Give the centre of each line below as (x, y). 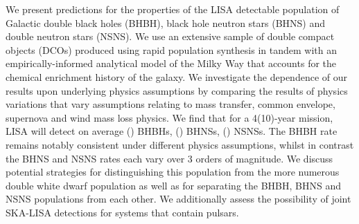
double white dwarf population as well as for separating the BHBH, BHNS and (173, 185)
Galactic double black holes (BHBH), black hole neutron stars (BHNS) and (166, 22)
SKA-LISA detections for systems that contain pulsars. (122, 212)
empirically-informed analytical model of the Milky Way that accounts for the (171, 63)
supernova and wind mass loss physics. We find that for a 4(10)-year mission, (169, 117)
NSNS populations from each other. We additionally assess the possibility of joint (178, 199)
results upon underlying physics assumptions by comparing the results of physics (177, 90)
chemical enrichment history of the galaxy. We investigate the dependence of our (176, 76)
